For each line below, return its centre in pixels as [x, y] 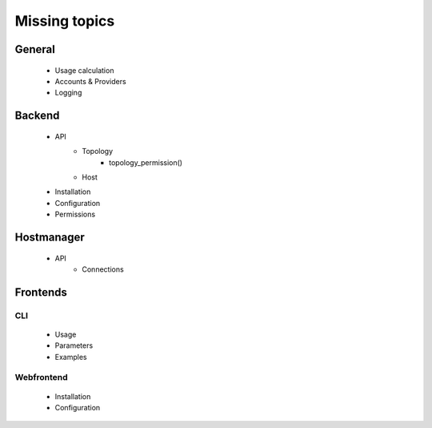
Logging [68, 93]
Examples [71, 357]
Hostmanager [50, 237]
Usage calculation [84, 70]
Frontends [41, 292]
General [35, 49]
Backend [37, 116]
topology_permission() [146, 162]
